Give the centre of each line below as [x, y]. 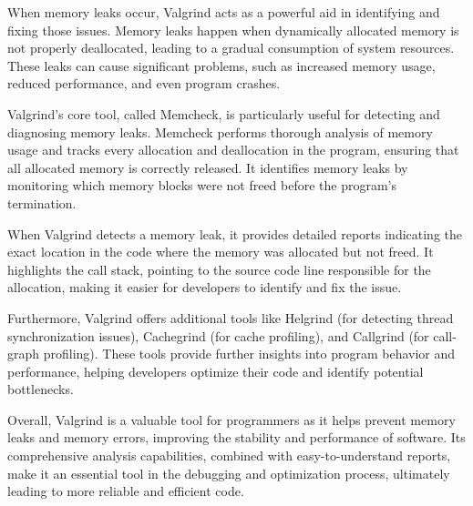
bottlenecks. [41, 389]
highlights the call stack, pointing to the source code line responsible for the [219, 269]
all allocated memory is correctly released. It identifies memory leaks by [208, 167]
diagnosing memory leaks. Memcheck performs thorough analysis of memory [220, 132]
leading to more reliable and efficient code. [126, 491]
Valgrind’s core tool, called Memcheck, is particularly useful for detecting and [224, 113]
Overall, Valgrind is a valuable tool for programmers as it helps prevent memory [231, 419]
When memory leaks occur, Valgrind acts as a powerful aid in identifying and [224, 12]
